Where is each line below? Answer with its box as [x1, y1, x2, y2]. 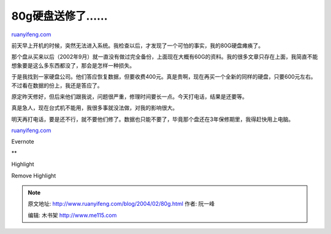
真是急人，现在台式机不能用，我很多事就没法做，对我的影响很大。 [11, 104, 178, 112]
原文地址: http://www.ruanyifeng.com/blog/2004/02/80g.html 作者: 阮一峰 [28, 200, 215, 208]
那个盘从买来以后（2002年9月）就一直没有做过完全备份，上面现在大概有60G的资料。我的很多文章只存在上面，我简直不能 [11, 53, 318, 61]
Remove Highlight [11, 172, 56, 179]
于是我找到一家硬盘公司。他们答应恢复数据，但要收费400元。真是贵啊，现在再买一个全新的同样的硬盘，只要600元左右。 [11, 73, 317, 80]
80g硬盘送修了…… [11, 9, 108, 23]
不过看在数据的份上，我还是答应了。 [11, 82, 103, 89]
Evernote [11, 138, 34, 146]
